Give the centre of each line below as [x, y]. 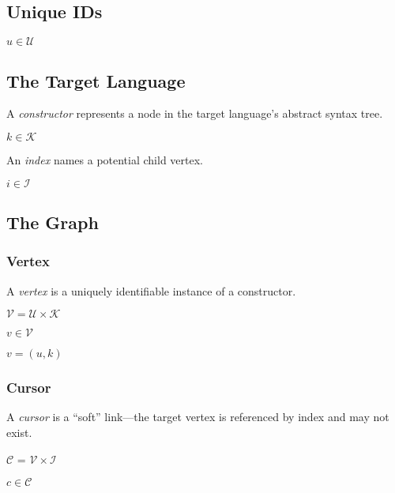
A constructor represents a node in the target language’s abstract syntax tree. [195, 113]
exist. [19, 432]
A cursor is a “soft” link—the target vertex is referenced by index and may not [198, 417]
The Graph [53, 222]
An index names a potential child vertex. [105, 160]
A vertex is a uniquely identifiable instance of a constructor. [151, 290]
